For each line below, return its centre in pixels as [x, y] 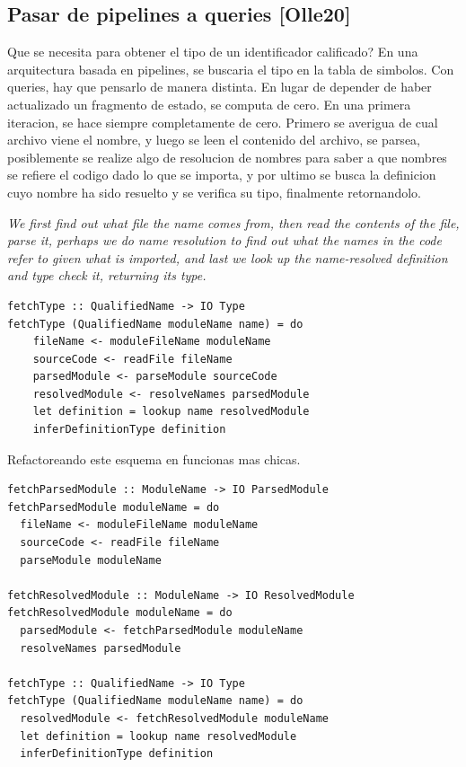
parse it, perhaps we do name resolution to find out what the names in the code [224, 240]
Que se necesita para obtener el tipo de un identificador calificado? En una [213, 52]
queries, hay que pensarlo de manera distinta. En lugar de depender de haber [220, 87]
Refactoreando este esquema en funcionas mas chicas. [154, 458]
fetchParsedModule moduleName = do [114, 507]
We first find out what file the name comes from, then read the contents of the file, [233, 222]
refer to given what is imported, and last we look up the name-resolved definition [228, 257]
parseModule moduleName [91, 560]
